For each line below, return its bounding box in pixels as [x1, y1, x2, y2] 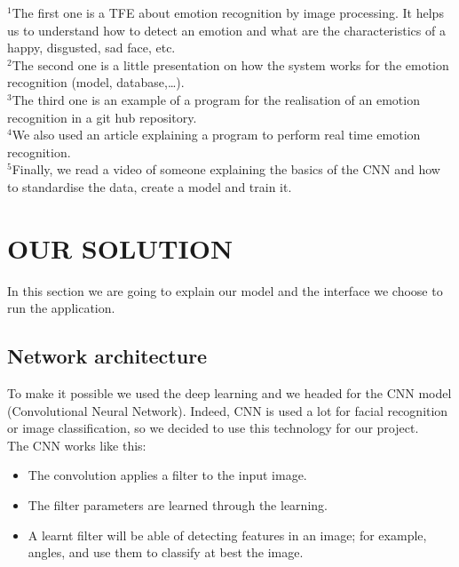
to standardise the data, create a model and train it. [7, 177, 292, 196]
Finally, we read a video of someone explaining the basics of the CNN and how [12, 160, 440, 179]
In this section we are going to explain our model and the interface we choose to [7, 281, 443, 299]
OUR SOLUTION [7, 229, 233, 266]
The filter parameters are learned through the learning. [28, 496, 328, 515]
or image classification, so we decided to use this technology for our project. [7, 419, 419, 437]
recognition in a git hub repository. [7, 108, 197, 126]
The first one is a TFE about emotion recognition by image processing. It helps [12, 4, 444, 21]
